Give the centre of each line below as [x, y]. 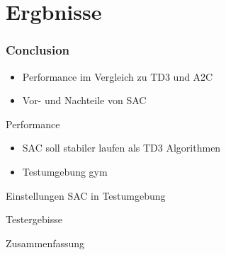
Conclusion [38, 50]
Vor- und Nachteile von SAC [84, 100]
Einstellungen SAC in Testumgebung [86, 195]
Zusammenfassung [45, 243]
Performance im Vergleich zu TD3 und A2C [118, 76]
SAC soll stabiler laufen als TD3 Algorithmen [122, 148]
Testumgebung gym [65, 171]
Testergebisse [34, 219]
